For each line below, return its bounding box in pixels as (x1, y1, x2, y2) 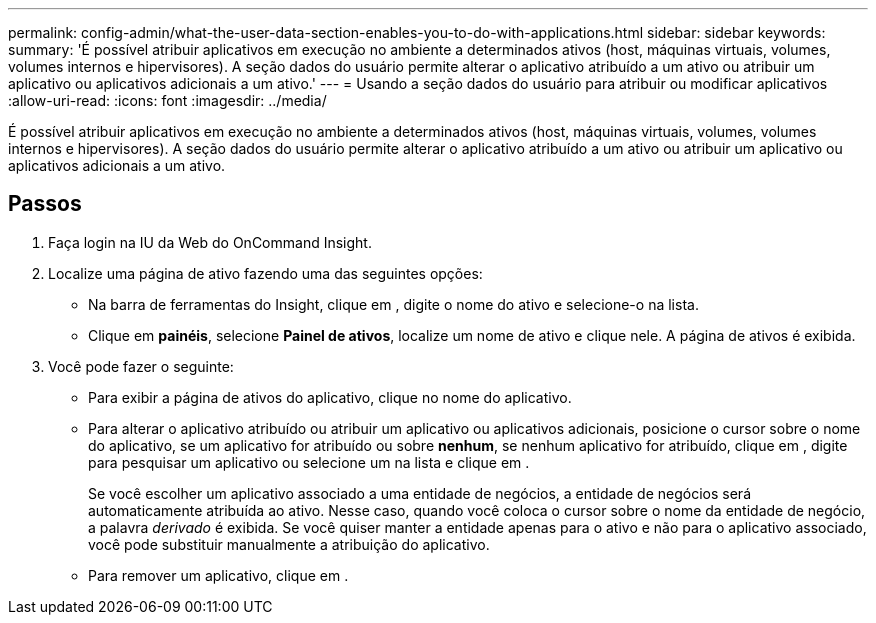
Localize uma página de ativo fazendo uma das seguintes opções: (48, 264, 483, 282)
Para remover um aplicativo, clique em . (88, 566, 349, 584)
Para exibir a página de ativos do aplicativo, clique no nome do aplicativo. (88, 388, 572, 406)
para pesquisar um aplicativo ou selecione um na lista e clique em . (88, 453, 530, 471)
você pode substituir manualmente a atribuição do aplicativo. (88, 535, 490, 553)
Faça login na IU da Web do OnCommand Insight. (48, 233, 372, 251)
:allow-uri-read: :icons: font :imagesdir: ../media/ (8, 92, 327, 109)
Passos (8, 191, 82, 217)
